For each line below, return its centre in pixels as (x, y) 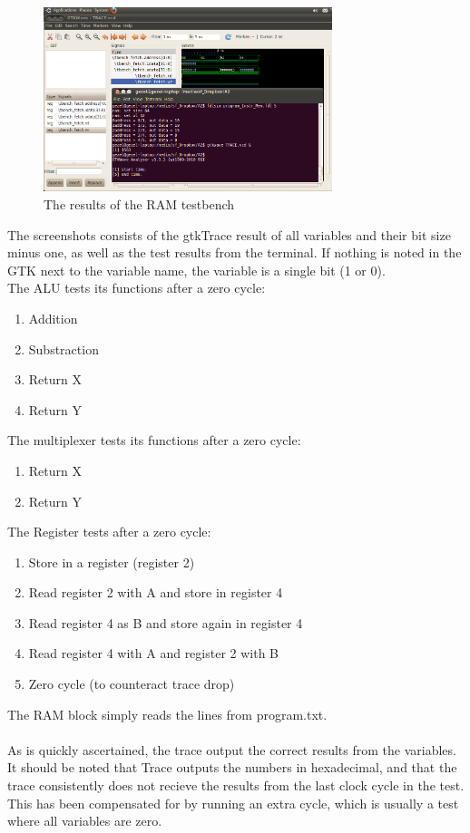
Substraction (64, 349)
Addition (53, 318)
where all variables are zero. (85, 821)
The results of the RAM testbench (139, 203)
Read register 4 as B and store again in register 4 (166, 622)
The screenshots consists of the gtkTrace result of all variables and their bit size (229, 234)
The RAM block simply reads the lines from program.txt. (167, 714)
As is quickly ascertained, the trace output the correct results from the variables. (232, 749)
